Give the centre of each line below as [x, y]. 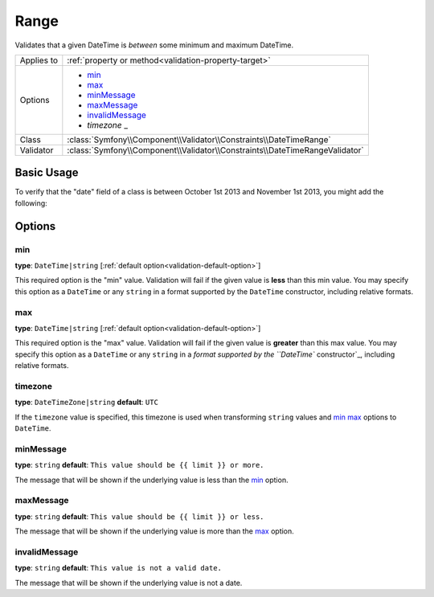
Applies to [39, 60]
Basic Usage [47, 173]
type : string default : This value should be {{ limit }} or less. [139, 516]
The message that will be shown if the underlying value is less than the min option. [151, 480]
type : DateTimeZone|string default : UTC [86, 403]
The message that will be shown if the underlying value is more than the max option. [155, 531]
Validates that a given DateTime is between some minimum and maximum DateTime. [154, 45]
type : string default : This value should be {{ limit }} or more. [139, 465]
